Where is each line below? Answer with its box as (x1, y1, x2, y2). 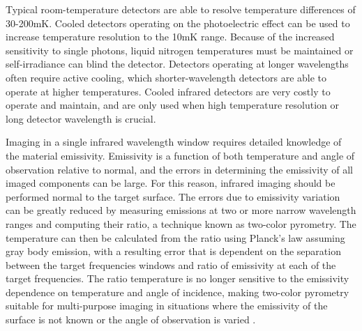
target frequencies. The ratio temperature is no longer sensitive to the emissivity (6, 271, 349, 286)
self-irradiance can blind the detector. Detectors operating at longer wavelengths (6, 56, 349, 71)
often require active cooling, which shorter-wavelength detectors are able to (6, 70, 327, 84)
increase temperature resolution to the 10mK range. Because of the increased (6, 29, 335, 44)
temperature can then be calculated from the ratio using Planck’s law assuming (6, 230, 345, 245)
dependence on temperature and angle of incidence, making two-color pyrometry (6, 284, 349, 299)
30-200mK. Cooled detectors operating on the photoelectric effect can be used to (6, 15, 350, 30)
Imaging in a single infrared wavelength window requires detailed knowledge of (6, 134, 342, 149)
